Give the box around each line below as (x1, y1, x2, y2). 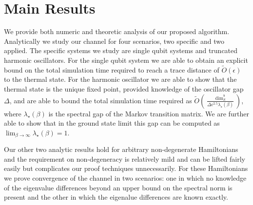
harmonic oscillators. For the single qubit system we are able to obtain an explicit (4, 55, 248, 65)
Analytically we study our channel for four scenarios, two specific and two (4, 36, 224, 46)
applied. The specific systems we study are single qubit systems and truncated (4, 45, 238, 56)
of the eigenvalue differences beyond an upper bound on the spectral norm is (4, 182, 233, 192)
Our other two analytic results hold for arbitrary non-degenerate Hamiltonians (4, 144, 238, 154)
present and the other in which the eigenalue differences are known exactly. (4, 192, 228, 202)
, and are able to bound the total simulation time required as (9, 95, 192, 105)
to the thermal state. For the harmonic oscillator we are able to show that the (4, 74, 237, 84)
